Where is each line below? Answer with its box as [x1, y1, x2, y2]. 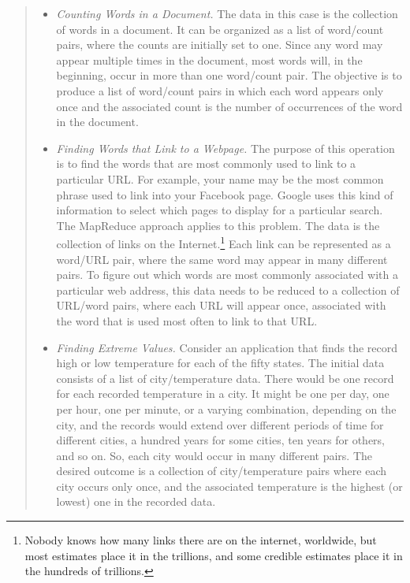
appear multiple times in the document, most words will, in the [56, 51, 363, 68]
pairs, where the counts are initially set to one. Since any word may [56, 36, 383, 53]
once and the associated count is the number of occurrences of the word [56, 98, 403, 114]
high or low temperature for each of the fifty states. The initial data [56, 355, 385, 371]
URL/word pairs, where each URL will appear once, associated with [56, 297, 386, 314]
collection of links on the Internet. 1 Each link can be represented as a [56, 233, 391, 251]
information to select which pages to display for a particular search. [56, 202, 383, 218]
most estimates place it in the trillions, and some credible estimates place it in [24, 547, 403, 563]
